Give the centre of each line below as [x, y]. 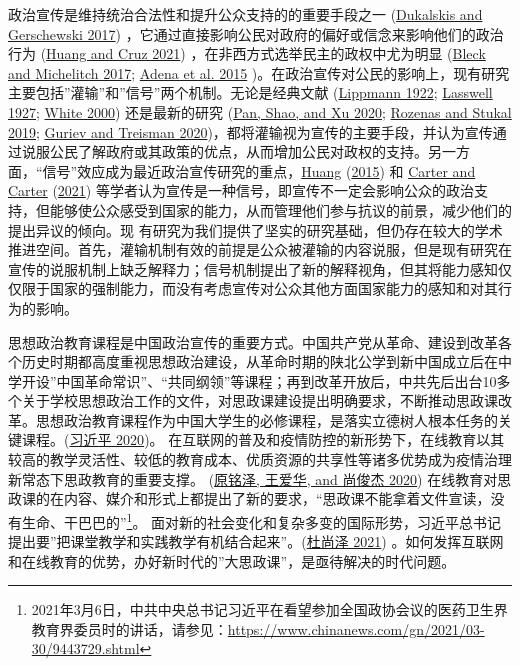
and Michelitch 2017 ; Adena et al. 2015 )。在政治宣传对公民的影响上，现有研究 [259, 72]
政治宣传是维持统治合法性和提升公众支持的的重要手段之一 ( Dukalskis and [245, 14]
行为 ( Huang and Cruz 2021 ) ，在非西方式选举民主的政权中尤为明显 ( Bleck [247, 53]
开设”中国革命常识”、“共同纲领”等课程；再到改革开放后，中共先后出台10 [259, 380]
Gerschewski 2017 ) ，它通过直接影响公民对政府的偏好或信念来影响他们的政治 [256, 33]
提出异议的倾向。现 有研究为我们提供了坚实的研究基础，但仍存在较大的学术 [255, 229]
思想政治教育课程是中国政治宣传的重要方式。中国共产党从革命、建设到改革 [253, 341]
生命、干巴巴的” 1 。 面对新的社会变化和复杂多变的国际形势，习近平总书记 [261, 520]
